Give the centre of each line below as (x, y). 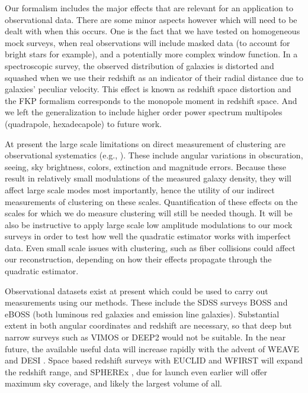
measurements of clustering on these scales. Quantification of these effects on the (151, 201)
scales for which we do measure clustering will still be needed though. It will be (149, 213)
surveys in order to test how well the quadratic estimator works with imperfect (148, 236)
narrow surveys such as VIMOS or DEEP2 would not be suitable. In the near (145, 337)
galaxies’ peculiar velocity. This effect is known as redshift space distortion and (148, 89)
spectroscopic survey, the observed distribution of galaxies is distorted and (139, 65)
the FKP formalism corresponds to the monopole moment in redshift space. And (151, 100)
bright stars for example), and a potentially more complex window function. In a (151, 54)
